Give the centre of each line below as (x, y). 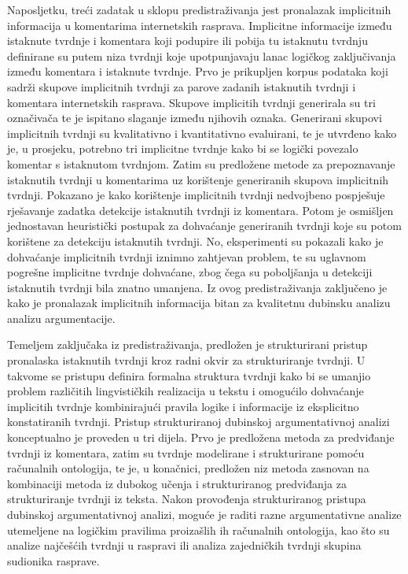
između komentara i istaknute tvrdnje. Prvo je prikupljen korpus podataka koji (198, 71)
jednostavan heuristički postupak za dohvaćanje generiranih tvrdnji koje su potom (204, 226)
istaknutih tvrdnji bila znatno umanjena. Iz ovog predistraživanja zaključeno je (197, 287)
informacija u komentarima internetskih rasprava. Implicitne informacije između (200, 25)
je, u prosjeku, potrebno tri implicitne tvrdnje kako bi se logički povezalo (183, 148)
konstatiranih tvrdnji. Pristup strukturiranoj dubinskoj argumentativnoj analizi (198, 422)
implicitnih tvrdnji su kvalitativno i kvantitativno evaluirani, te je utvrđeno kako (202, 133)
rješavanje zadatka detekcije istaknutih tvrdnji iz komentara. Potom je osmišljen (200, 210)
